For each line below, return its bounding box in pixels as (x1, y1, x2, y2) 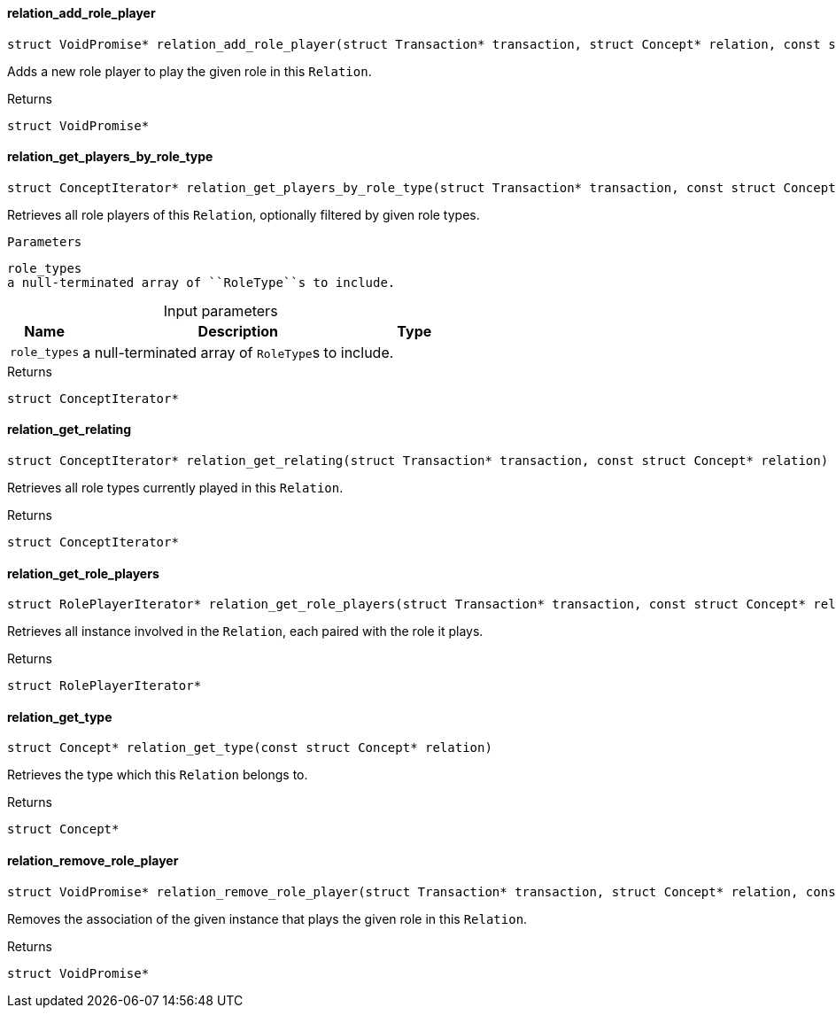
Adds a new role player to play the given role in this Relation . (7, 63, 372, 79)
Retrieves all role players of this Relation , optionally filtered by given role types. (7, 206, 480, 222)
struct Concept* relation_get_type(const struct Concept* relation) (7, 740, 492, 755)
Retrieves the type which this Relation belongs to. (7, 767, 308, 783)
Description (197, 322, 279, 340)
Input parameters (163, 301, 278, 320)
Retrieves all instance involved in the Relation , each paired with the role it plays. (7, 624, 484, 639)
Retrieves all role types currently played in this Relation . (7, 480, 344, 496)
